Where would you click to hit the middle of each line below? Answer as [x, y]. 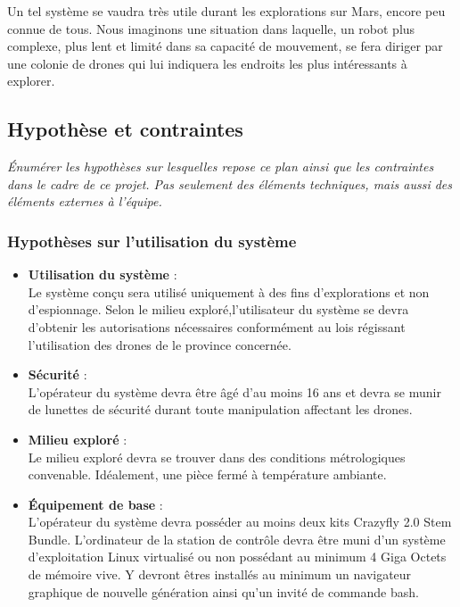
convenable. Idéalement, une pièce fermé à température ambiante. [207, 474]
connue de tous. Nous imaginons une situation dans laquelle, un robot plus [211, 28]
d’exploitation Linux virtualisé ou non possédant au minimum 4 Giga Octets [237, 557]
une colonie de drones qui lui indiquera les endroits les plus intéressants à [207, 63]
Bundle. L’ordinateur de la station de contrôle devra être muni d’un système [237, 539]
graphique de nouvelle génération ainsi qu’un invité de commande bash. [223, 591]
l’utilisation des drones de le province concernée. [160, 344]
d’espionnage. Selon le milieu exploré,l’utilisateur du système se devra [218, 309]
